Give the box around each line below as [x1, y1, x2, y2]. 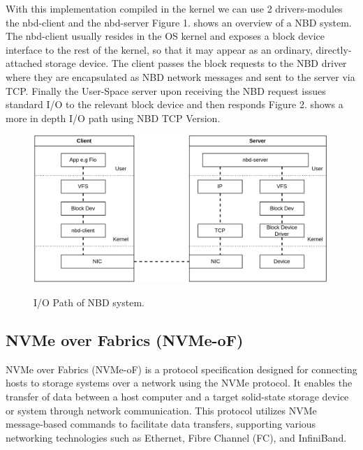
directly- [316, 42, 352, 57]
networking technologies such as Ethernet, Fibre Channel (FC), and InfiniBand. [6, 430, 347, 444]
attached [6, 56, 43, 70]
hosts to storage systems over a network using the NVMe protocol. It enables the [6, 375, 353, 390]
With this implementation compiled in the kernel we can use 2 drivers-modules [6, 1, 343, 15]
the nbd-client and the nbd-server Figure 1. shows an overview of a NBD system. [6, 15, 352, 29]
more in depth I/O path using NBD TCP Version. [6, 110, 221, 125]
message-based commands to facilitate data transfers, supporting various [6, 417, 316, 431]
